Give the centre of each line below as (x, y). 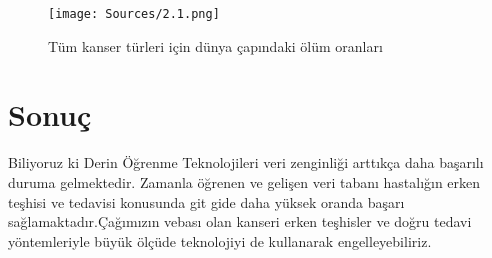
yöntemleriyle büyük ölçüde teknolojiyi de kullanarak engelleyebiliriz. (220, 240)
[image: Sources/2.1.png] (134, 14)
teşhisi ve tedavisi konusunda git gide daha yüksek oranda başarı (206, 201)
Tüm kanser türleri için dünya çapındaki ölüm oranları (215, 45)
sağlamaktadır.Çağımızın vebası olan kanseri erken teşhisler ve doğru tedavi (240, 221)
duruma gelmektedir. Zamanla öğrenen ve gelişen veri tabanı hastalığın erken (244, 181)
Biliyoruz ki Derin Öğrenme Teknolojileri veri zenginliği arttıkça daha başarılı (246, 162)
